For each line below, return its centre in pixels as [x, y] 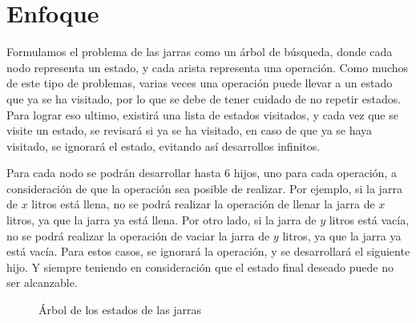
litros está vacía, [369, 220]
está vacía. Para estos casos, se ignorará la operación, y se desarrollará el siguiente [208, 251]
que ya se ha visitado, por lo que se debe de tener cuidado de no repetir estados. [204, 98]
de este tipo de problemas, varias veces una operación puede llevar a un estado [200, 83]
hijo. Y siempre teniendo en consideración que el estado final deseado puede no [200, 266]
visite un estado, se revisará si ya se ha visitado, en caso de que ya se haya [190, 130]
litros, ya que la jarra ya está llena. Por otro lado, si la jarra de [162, 220]
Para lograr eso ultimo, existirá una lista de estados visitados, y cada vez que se [202, 114]
